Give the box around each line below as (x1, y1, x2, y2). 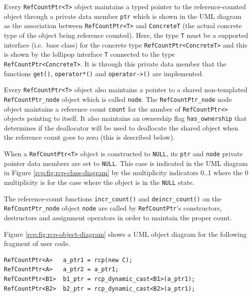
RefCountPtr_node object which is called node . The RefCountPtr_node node (4, 94, 232, 104)
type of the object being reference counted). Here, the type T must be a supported (4, 30, 248, 40)
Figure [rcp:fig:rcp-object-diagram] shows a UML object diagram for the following (4, 229, 247, 239)
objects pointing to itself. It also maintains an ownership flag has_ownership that (4, 113, 247, 123)
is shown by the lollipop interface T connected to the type (4, 49, 175, 59)
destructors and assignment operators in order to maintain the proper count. (4, 212, 232, 222)
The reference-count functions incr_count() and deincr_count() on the (4, 193, 222, 203)
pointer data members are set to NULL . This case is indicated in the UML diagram (4, 158, 248, 168)
